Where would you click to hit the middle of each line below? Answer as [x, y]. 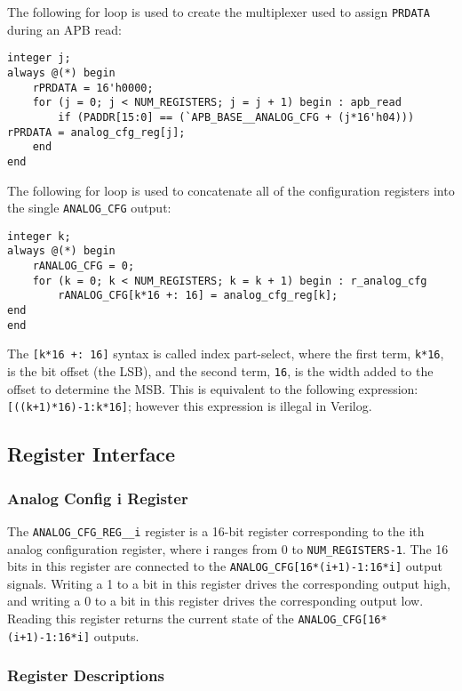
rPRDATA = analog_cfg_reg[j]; [96, 132]
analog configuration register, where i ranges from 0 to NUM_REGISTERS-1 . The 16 [228, 548]
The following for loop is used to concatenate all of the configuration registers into [231, 190]
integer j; [39, 58]
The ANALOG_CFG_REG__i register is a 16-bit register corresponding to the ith [216, 530]
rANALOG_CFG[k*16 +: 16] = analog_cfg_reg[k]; [198, 296]
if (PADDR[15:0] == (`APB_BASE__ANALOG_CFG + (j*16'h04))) [236, 117]
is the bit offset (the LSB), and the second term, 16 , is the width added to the [220, 371]
